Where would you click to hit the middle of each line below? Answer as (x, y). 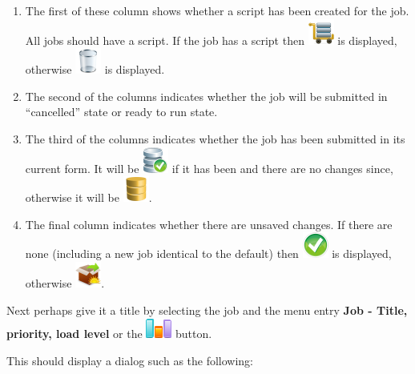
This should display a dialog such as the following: (130, 360)
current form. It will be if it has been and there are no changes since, (209, 168)
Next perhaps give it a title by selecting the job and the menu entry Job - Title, (207, 310)
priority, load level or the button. (109, 334)
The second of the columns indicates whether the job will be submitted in (206, 96)
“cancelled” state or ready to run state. (121, 112)
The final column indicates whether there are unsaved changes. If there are (209, 224)
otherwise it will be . (89, 197)
